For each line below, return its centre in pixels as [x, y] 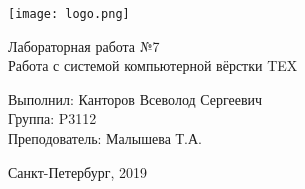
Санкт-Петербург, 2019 [77, 171]
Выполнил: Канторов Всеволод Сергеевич [135, 98]
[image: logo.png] [69, 14]
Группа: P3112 [52, 118]
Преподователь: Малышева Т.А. [105, 138]
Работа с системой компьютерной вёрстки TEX [153, 65]
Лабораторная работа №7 [84, 45]
